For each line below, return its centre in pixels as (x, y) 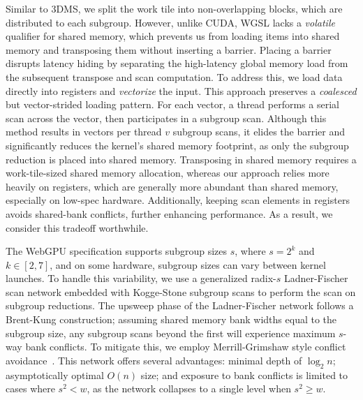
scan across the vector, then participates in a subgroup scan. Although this (166, 118)
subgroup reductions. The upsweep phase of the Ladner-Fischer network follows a (180, 305)
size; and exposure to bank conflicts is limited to (244, 375)
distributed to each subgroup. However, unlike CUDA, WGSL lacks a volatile (170, 22)
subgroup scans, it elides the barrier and (259, 132)
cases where (30, 388)
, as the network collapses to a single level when (189, 388)
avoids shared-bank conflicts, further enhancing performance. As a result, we (169, 213)
